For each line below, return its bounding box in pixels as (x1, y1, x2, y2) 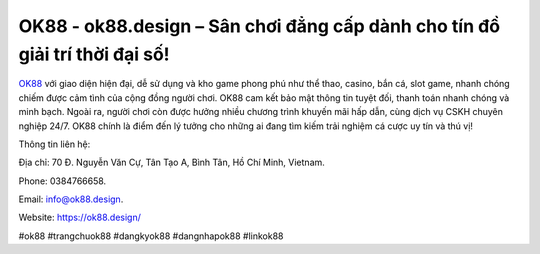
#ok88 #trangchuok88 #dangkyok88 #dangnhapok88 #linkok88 (18, 230, 284, 242)
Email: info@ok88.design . (18, 193, 124, 205)
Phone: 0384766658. (18, 175, 107, 187)
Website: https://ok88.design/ (18, 211, 142, 224)
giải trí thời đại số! (18, 43, 170, 65)
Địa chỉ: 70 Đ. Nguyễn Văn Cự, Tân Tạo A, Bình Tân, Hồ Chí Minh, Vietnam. (18, 156, 325, 169)
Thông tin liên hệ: (18, 138, 91, 150)
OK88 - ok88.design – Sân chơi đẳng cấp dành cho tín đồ (18, 15, 500, 37)
